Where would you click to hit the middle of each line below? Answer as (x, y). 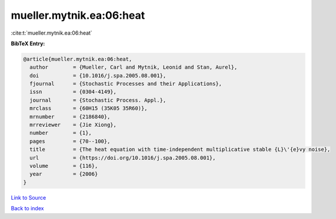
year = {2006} (64, 174)
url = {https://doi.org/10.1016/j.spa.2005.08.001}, (123, 158)
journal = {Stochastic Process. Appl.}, (98, 100)
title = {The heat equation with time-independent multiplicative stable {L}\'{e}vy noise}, (180, 149)
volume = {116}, (64, 166)
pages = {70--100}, (70, 141)
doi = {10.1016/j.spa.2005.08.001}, (98, 75)
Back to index (27, 208)
